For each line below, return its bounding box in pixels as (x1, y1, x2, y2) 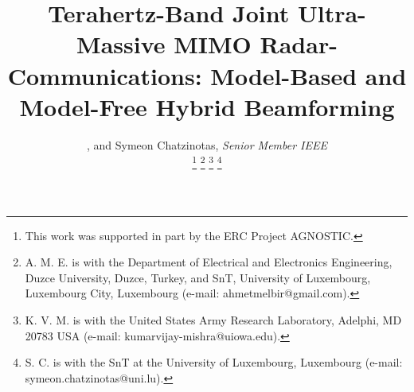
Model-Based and (210, 59, 407, 91)
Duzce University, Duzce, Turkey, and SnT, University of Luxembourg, (25, 269, 371, 285)
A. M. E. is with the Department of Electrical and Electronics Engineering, (25, 254, 393, 270)
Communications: (7, 59, 202, 91)
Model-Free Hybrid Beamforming (19, 90, 395, 122)
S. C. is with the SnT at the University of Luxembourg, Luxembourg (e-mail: (25, 354, 403, 371)
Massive (76, 28, 166, 60)
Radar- (260, 28, 338, 60)
